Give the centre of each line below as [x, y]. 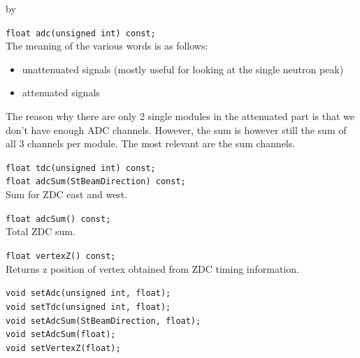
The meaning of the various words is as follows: [107, 46]
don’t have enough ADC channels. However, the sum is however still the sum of [176, 129]
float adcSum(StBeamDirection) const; [96, 182]
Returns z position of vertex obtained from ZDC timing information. [152, 268]
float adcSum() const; [58, 219]
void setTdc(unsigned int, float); [88, 307]
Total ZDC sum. [41, 231]
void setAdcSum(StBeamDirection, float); [103, 321]
